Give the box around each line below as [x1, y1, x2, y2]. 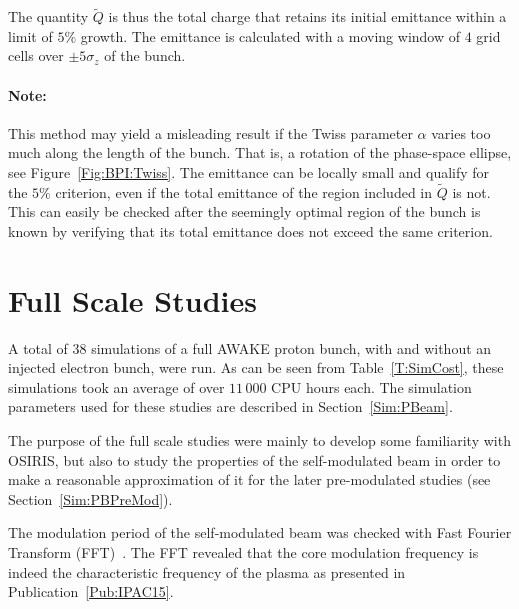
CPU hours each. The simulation [271, 376, 472, 397]
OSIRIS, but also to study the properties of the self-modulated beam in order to [8, 449, 501, 470]
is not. [452, 181, 491, 202]
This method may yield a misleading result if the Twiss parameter [8, 122, 413, 143]
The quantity [8, 6, 89, 27]
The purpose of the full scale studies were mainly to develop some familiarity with [8, 430, 511, 451]
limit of [8, 25, 53, 46]
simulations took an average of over [8, 376, 225, 397]
